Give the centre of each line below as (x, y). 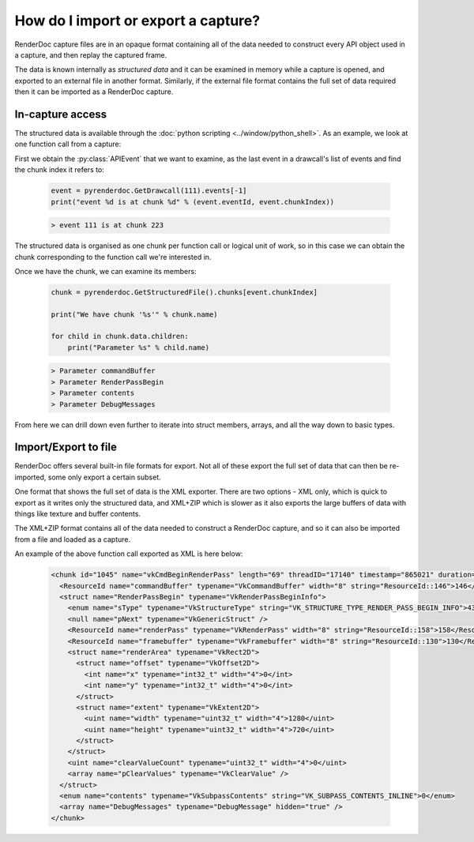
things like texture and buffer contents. (78, 514)
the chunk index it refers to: (59, 170)
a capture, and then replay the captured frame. (91, 55)
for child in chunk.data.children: (120, 336)
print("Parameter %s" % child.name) (138, 347)
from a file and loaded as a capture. (72, 539)
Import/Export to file (66, 447)
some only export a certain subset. (104, 477)
